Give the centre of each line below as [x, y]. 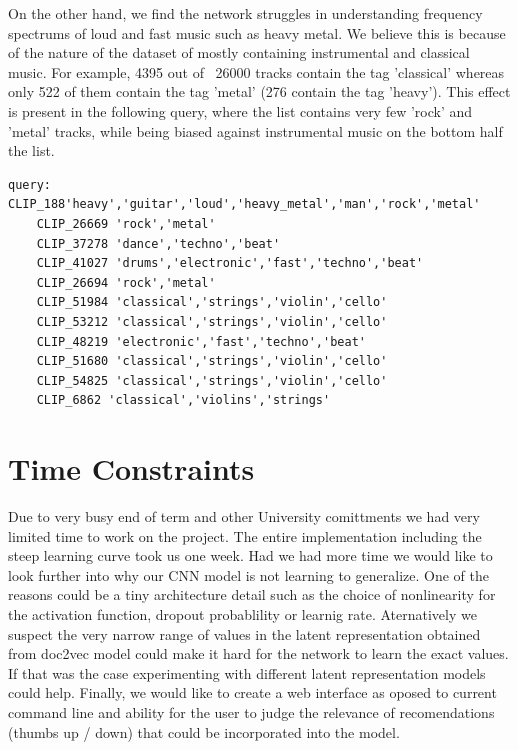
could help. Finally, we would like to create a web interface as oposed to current [252, 692]
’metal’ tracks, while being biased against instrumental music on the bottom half [255, 130]
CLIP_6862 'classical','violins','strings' [183, 400]
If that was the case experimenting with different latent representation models [247, 672]
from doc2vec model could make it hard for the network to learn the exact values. [258, 653]
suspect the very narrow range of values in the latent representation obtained [244, 633]
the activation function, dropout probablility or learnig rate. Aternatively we [242, 613]
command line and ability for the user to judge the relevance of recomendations [251, 711]
